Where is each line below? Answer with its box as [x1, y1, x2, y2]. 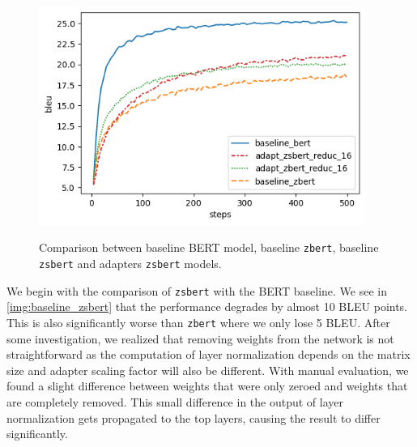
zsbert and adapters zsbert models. [39, 255, 222, 271]
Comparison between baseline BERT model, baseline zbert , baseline [39, 239, 379, 256]
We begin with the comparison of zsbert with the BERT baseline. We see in [6, 282, 388, 299]
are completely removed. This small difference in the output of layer [6, 393, 343, 410]
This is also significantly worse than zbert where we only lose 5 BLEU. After [6, 313, 390, 330]
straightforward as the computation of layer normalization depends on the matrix [6, 346, 411, 363]
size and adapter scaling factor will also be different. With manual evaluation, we [6, 361, 409, 378]
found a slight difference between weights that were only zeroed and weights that [6, 377, 408, 394]
